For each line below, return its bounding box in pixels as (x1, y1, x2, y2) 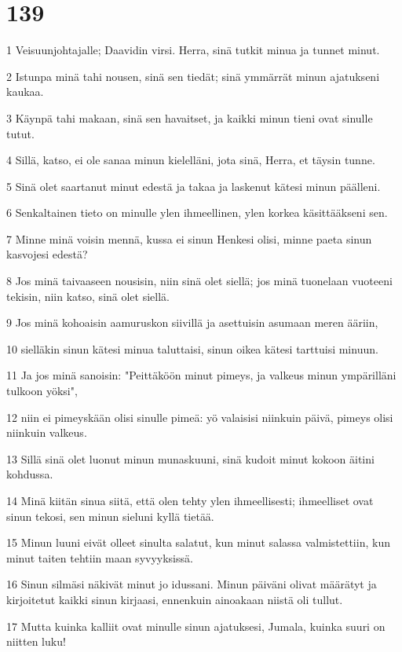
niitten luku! (6, 633, 66, 650)
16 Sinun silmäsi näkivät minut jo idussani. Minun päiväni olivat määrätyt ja (6, 576, 377, 592)
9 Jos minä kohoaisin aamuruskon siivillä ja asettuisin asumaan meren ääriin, (6, 314, 378, 331)
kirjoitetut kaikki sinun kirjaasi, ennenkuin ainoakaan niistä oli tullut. (6, 591, 343, 607)
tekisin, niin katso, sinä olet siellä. (6, 288, 170, 304)
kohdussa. (6, 466, 53, 482)
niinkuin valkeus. (6, 424, 87, 441)
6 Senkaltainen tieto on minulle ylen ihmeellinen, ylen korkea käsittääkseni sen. (6, 204, 388, 221)
